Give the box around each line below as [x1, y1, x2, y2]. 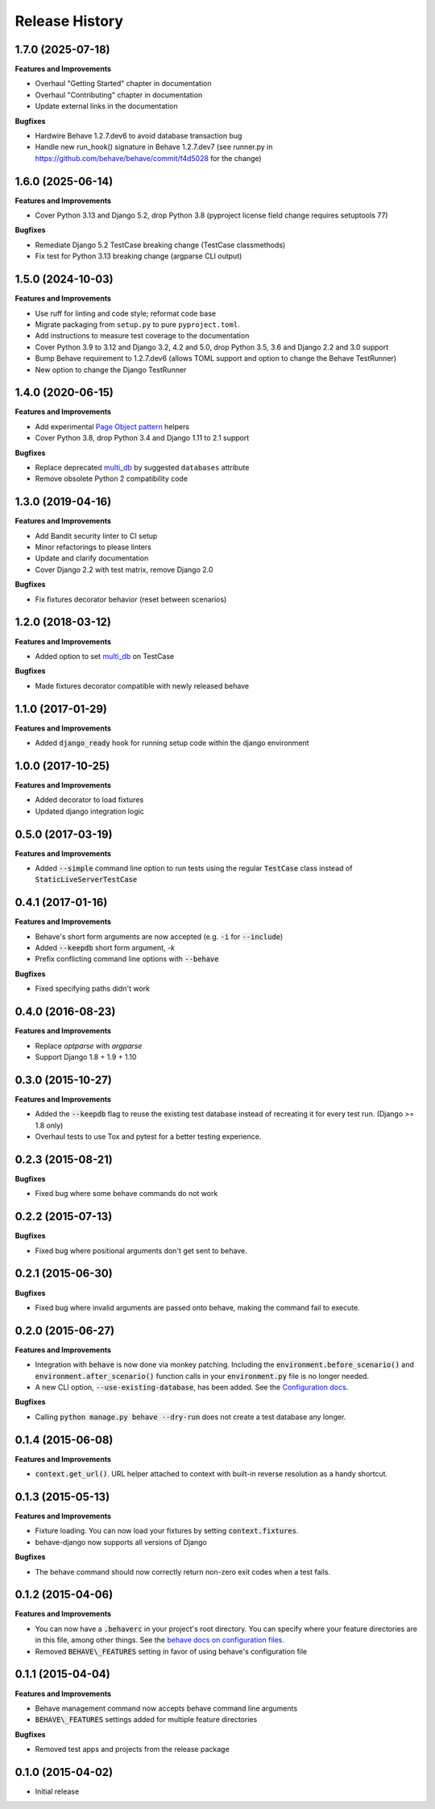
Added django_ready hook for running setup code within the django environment [35, 738, 309, 747]
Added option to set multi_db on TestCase [35, 651, 175, 660]
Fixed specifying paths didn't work [35, 983, 151, 994]
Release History [14, 12, 124, 30]
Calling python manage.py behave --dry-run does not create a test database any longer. [35, 1412, 346, 1422]
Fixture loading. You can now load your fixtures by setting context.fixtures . [35, 1526, 299, 1536]
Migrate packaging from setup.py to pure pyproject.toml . [35, 319, 241, 329]
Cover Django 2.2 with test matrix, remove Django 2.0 [35, 565, 213, 574]
